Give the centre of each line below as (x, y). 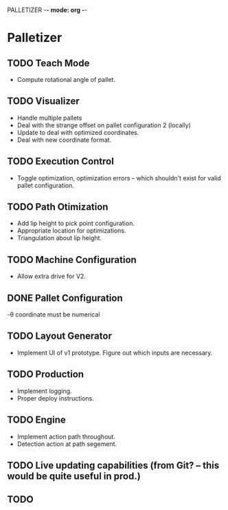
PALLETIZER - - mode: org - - (47, 10)
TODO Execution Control (61, 161)
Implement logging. (44, 391)
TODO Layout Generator (59, 336)
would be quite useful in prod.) (74, 476)
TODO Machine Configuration (72, 260)
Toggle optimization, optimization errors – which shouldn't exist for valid (119, 178)
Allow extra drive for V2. (51, 276)
